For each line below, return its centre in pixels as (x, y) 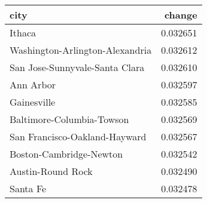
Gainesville (33, 102)
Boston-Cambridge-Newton (66, 154)
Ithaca (23, 33)
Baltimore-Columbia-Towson (69, 119)
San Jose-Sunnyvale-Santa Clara (77, 67)
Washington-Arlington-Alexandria (81, 50)
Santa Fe (28, 188)
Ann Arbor (33, 84)
